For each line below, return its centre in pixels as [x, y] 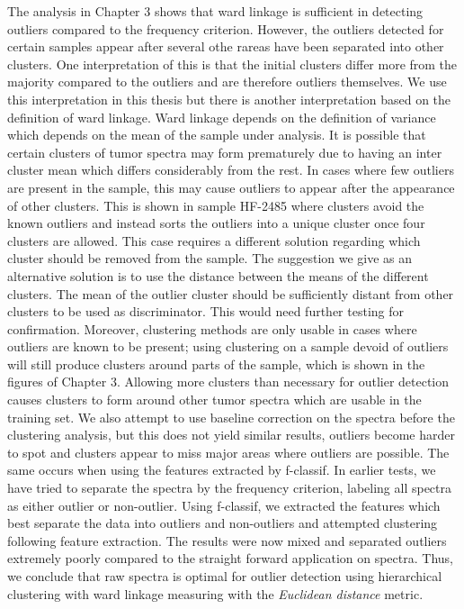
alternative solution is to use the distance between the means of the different [218, 275]
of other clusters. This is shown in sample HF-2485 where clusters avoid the [216, 205]
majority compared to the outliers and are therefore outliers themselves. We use [227, 82]
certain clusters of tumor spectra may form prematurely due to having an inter [225, 152]
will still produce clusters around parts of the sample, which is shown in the [216, 364]
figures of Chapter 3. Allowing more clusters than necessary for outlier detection [228, 382]
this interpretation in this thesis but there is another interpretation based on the [229, 99]
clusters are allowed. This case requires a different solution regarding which [214, 240]
